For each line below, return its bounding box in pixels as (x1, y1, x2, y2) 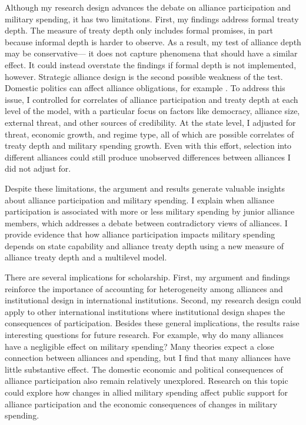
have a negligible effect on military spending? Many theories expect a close (5, 340, 274, 352)
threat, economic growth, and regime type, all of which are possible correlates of (5, 128, 294, 140)
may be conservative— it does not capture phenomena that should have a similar (5, 47, 298, 59)
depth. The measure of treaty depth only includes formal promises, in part (5, 24, 273, 36)
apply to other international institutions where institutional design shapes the (5, 305, 285, 317)
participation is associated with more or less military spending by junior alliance (5, 205, 295, 217)
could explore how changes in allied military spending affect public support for (5, 386, 288, 398)
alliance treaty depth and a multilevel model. (5, 251, 167, 263)
